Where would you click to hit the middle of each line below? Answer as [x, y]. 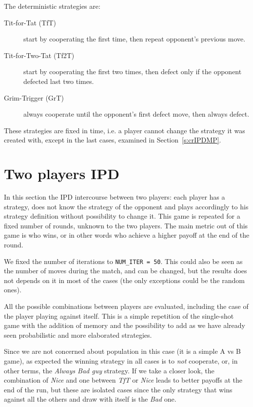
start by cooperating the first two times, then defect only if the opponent [133, 71]
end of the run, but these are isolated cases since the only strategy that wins [118, 389]
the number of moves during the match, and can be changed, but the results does [126, 271]
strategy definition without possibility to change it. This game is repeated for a [122, 216]
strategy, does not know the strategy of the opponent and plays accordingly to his [126, 206]
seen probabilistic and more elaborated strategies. [78, 335]
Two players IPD [62, 173]
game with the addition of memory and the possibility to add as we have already [125, 325]
